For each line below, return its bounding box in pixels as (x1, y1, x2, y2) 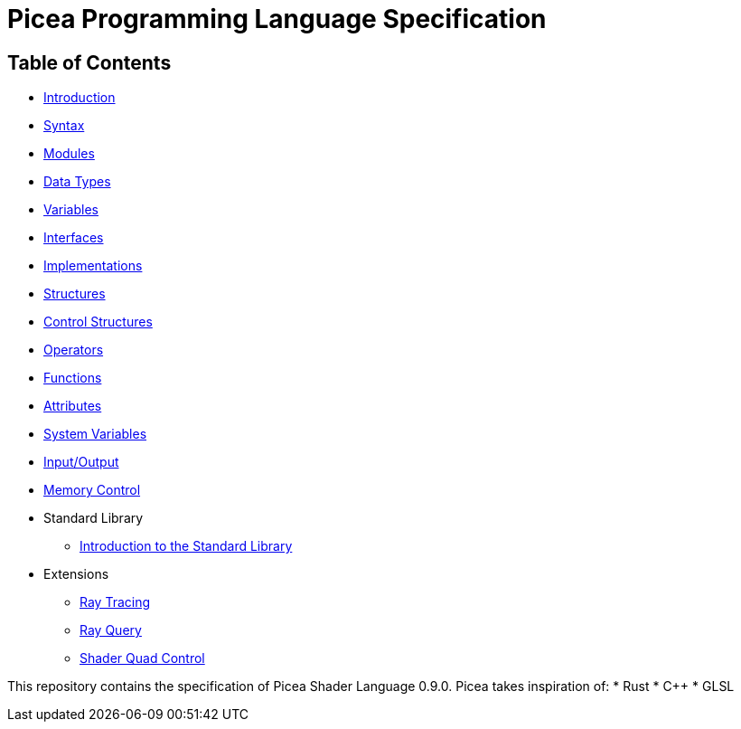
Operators (43, 342, 104, 358)
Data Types (43, 174, 111, 190)
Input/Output (43, 454, 119, 470)
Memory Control (43, 482, 141, 498)
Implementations (43, 258, 143, 274)
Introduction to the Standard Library (80, 538, 293, 554)
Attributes (43, 398, 102, 414)
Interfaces (43, 230, 104, 246)
